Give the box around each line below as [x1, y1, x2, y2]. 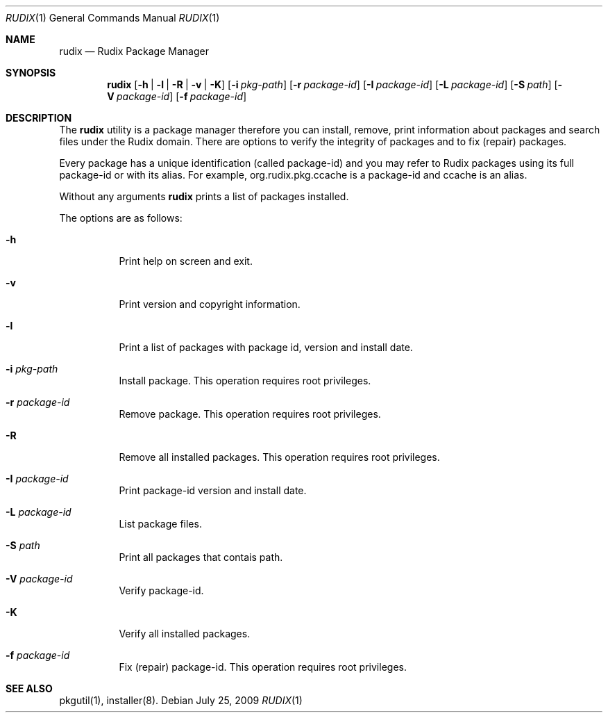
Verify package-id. [119, 585, 204, 596]
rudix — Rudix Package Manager [59, 45, 209, 57]
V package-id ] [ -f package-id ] [107, 90, 247, 102]
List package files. [119, 518, 202, 530]
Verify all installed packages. [119, 628, 251, 639]
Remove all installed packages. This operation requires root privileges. [119, 451, 440, 463]
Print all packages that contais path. [119, 551, 283, 563]
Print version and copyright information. [119, 298, 301, 310]
